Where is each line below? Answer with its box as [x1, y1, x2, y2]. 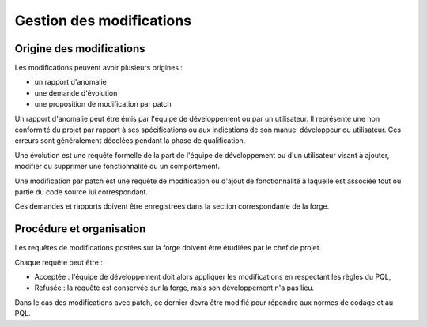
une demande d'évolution [34, 88, 118, 98]
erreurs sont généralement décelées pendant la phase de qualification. [14, 136, 246, 145]
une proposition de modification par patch [34, 100, 172, 109]
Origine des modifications [14, 42, 145, 55]
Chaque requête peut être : [14, 257, 103, 267]
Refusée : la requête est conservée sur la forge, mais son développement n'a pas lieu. [34, 283, 315, 292]
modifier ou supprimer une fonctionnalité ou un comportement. [14, 162, 221, 171]
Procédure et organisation [14, 222, 146, 236]
